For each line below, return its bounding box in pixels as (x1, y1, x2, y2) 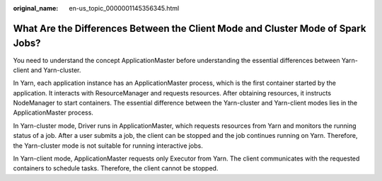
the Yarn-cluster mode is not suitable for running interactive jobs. (13, 141, 203, 150)
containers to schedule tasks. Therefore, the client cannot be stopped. (13, 164, 219, 173)
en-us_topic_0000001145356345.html (69, 4, 180, 12)
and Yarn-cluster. (30, 66, 81, 74)
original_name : (13, 4, 59, 12)
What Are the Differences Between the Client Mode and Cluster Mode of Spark (13, 22, 366, 35)
